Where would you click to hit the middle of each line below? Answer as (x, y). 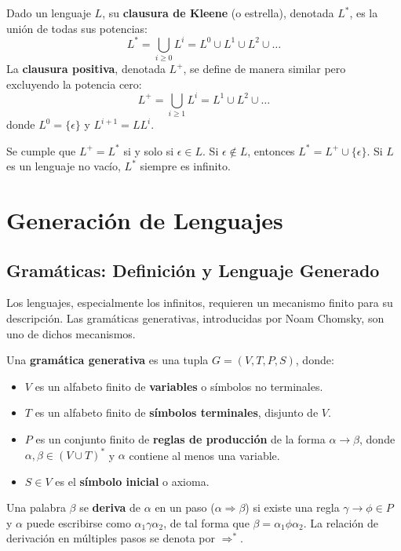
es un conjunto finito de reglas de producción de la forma (180, 438)
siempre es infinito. (185, 166)
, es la (364, 13)
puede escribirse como (78, 522)
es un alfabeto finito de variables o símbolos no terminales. (179, 386)
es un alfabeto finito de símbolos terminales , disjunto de (177, 412)
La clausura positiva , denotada (86, 69)
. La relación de (341, 522)
